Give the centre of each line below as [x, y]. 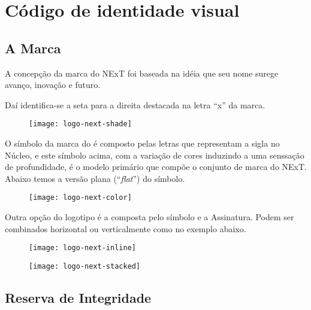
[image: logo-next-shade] [80, 124]
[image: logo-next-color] [80, 198]
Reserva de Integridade [78, 297]
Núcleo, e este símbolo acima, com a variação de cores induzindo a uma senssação [155, 155]
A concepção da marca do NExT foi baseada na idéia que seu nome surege [142, 73]
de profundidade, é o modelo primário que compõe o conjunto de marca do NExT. [156, 167]
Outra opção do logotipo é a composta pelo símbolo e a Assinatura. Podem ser [150, 217]
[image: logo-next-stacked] [85, 266]
